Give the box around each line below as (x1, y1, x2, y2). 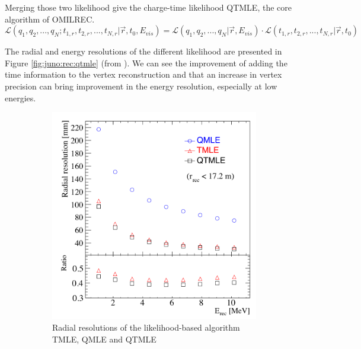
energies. (5, 91, 36, 104)
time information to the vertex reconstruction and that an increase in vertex (5, 68, 282, 81)
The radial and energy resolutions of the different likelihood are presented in (5, 45, 282, 57)
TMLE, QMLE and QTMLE (52, 332, 156, 345)
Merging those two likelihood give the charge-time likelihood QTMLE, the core (5, 1, 292, 13)
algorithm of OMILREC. (5, 12, 95, 25)
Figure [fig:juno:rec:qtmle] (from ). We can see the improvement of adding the (5, 56, 287, 69)
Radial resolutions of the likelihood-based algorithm (52, 321, 240, 333)
